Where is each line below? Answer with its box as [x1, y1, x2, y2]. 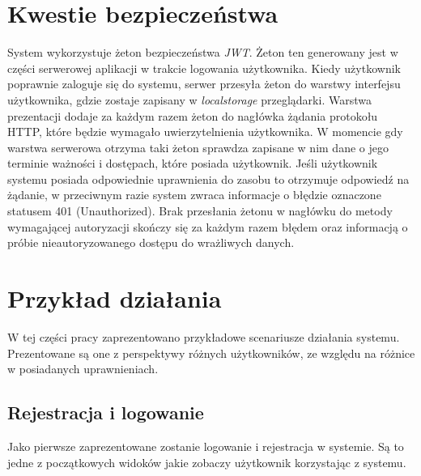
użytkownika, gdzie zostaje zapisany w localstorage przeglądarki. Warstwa [7, 91, 372, 108]
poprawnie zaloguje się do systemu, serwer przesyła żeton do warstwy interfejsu [7, 75, 401, 92]
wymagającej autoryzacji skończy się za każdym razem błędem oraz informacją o [7, 218, 408, 235]
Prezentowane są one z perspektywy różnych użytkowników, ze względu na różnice [7, 344, 415, 361]
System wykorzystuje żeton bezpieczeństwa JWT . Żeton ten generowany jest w [7, 44, 398, 61]
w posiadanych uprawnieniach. [7, 360, 159, 377]
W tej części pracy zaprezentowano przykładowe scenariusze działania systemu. [7, 328, 400, 345]
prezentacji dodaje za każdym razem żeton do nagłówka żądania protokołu [7, 107, 378, 124]
